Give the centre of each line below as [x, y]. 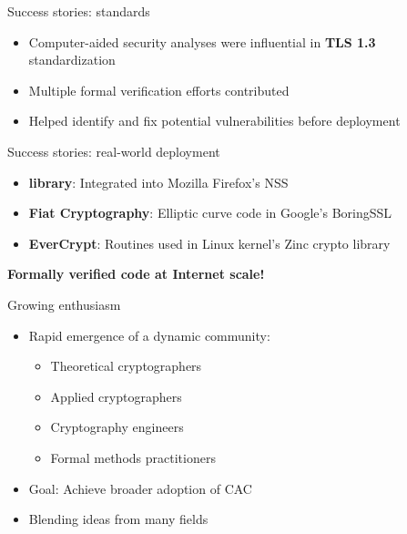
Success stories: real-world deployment [114, 151]
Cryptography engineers [117, 427]
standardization [72, 60]
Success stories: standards [79, 11]
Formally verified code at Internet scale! [136, 274]
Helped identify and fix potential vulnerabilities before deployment [214, 121]
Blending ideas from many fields [118, 519]
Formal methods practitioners [133, 457]
